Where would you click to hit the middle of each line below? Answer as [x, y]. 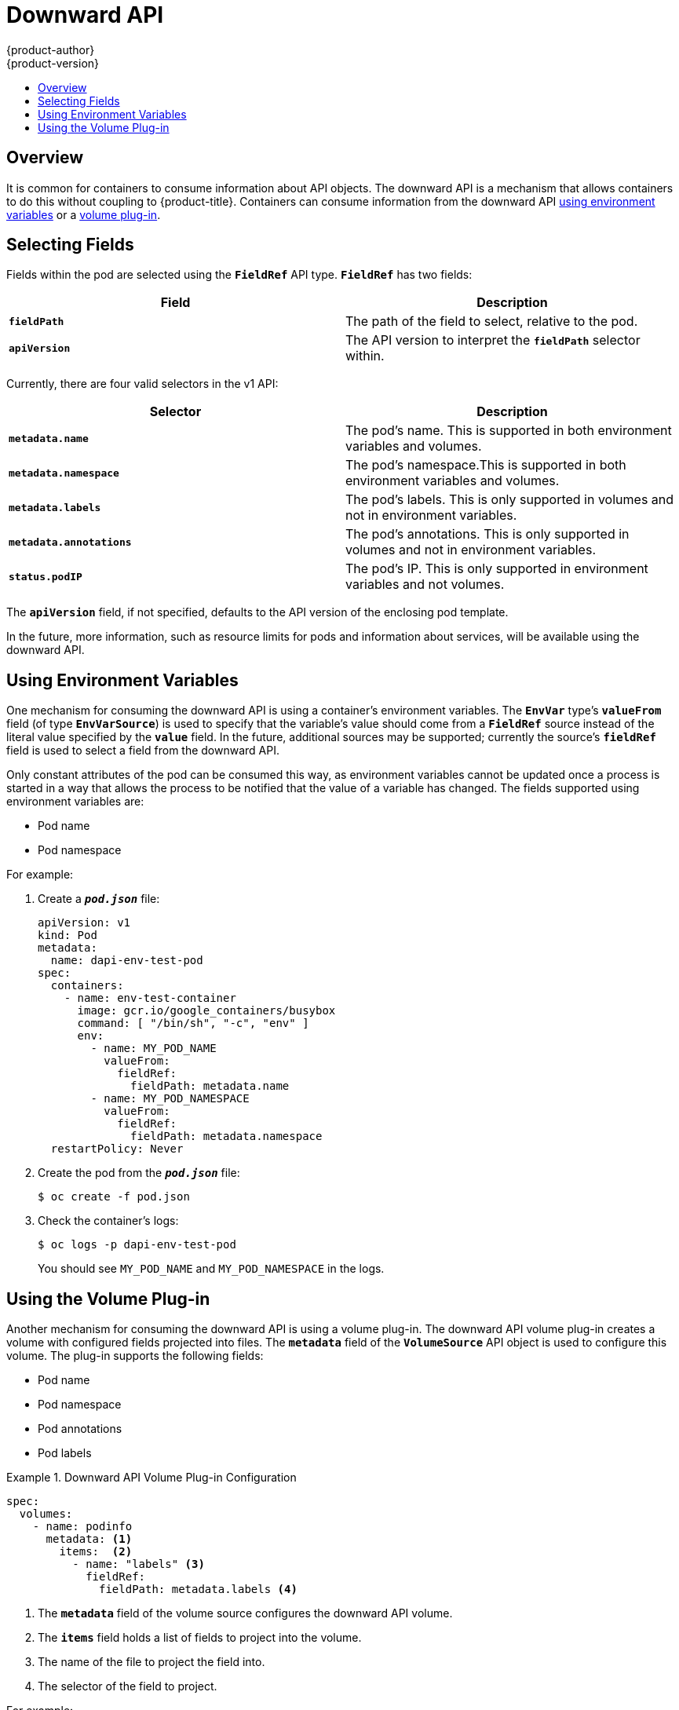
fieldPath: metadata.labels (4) [198, 1589]
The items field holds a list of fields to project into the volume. [200, 1638]
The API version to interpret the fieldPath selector [493, 340]
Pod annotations [80, 1429]
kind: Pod [68, 935]
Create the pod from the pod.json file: [139, 1173]
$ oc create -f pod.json [114, 1197]
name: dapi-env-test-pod [127, 961]
